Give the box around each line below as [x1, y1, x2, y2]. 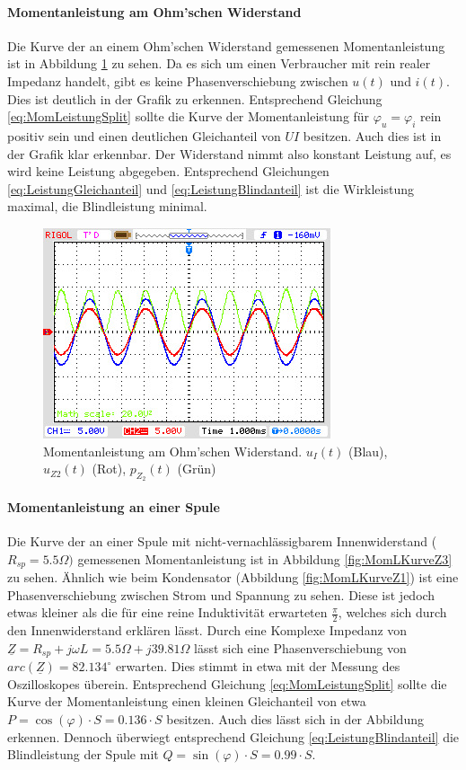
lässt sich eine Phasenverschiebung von [194, 638, 407, 657]
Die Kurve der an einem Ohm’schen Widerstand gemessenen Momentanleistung [7, 36, 445, 55]
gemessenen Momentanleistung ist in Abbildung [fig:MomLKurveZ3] [77, 549, 453, 568]
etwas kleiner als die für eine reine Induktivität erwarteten [7, 603, 328, 622]
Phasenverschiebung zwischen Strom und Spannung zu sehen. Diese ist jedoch [7, 585, 435, 604]
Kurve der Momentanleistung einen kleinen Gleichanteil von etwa [7, 692, 366, 711]
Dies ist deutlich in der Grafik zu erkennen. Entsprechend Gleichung [7, 89, 382, 108]
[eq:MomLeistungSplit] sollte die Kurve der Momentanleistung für [7, 107, 370, 126]
